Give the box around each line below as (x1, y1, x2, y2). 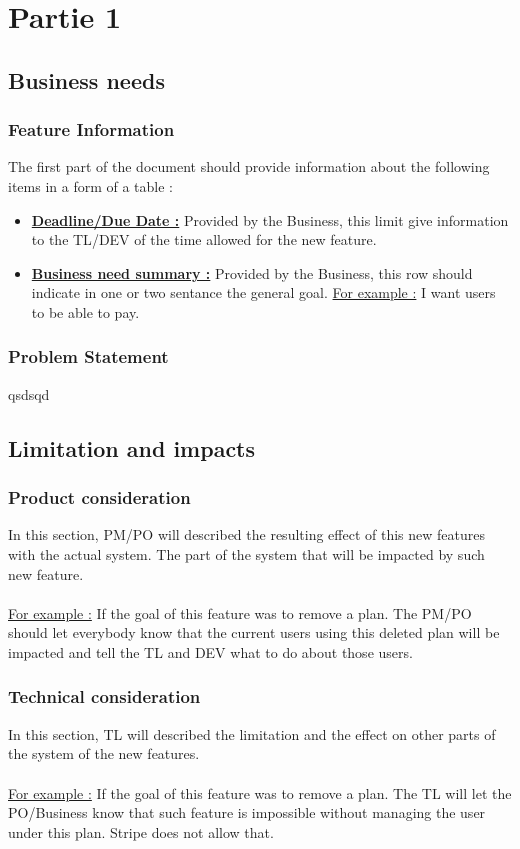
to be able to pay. (31, 301, 140, 322)
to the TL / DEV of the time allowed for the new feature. (31, 229, 377, 250)
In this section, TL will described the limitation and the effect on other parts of (8, 723, 496, 744)
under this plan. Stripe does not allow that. (8, 821, 274, 842)
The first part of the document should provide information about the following (8, 156, 490, 177)
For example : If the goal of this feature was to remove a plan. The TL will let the (8, 782, 512, 803)
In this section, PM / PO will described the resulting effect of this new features (8, 524, 485, 545)
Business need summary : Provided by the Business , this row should (31, 262, 473, 283)
